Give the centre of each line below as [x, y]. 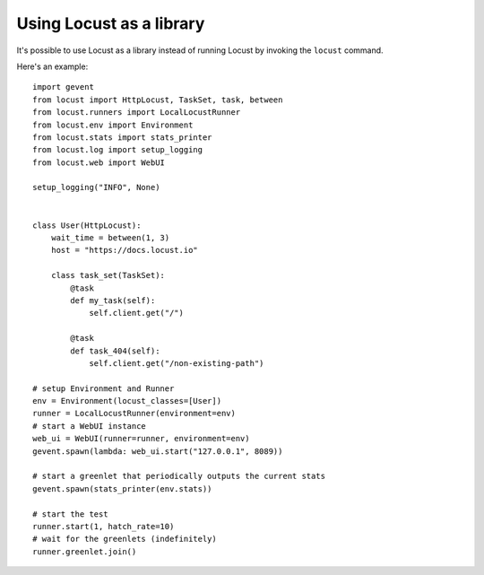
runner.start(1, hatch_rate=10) [104, 526]
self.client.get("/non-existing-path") [177, 363]
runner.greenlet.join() [85, 551]
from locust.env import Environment [113, 125]
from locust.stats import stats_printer [122, 137]
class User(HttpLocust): [87, 225]
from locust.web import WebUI [99, 162]
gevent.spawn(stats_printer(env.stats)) [122, 488]
